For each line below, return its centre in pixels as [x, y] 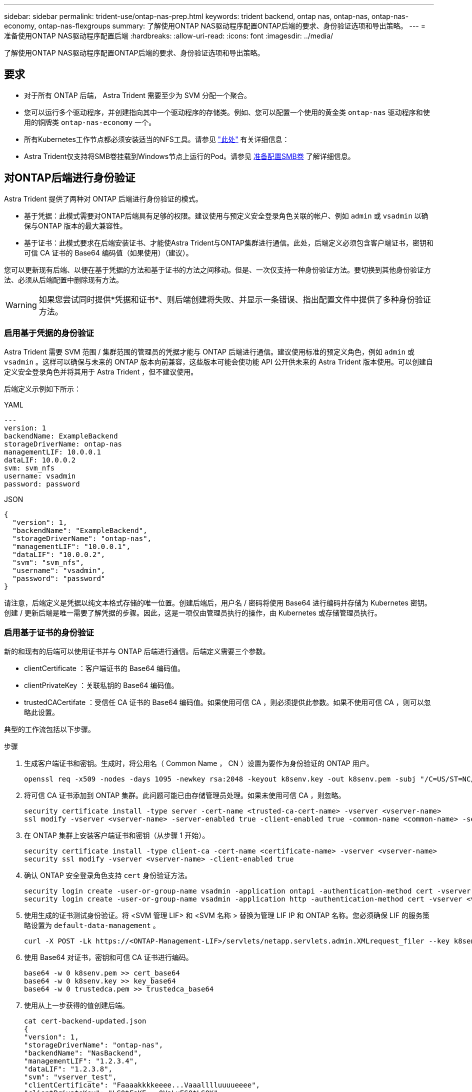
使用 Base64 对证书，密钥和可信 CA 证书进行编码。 [108, 957]
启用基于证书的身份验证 [49, 632]
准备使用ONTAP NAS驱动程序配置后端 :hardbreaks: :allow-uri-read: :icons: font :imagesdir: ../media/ [169, 36]
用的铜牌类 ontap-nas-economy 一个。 [90, 122]
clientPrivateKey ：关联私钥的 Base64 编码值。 [101, 685]
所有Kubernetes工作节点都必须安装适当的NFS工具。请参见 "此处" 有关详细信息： [157, 139]
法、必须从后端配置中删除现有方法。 [63, 279]
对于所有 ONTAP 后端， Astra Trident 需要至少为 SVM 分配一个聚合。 [137, 95]
